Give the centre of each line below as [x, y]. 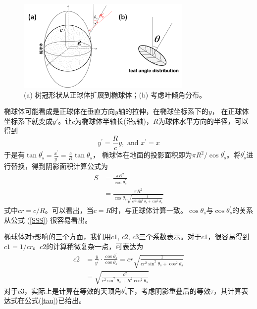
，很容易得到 [229, 236]
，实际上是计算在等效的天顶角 [73, 290]
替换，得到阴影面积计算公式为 [59, 166]
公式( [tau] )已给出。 [55, 300]
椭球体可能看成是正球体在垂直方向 [59, 111]
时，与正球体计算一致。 [149, 210]
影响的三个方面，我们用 [73, 236]
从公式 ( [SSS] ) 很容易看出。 [48, 220]
